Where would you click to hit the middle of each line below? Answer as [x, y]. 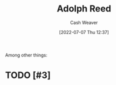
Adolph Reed [84, 9]
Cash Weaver [84, 22]
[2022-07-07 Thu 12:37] [84, 32]
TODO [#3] [28, 75]
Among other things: [26, 55]
